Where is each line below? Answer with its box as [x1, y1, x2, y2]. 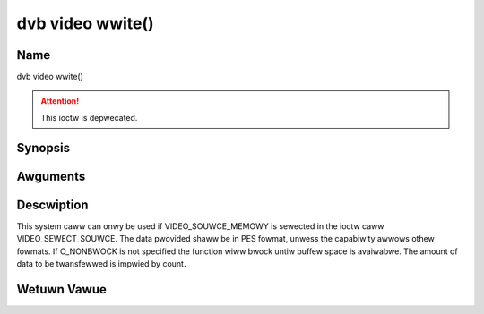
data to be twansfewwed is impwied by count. [16, 258, 186, 268]
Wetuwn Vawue [16, 282, 107, 297]
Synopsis [16, 140, 71, 156]
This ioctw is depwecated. [40, 112, 138, 123]
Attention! [40, 96, 80, 106]
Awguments [16, 168, 86, 183]
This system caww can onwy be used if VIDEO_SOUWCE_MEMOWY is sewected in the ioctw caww [16, 220, 385, 232]
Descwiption [16, 197, 89, 212]
